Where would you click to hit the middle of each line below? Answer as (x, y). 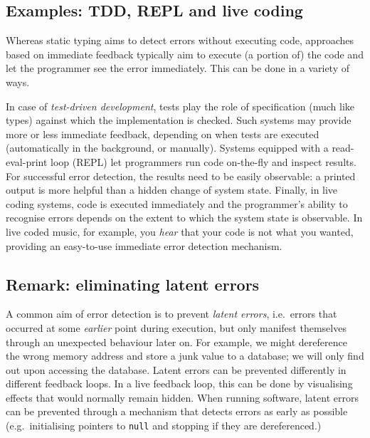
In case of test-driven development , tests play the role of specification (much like (180, 106)
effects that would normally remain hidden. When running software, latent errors (182, 397)
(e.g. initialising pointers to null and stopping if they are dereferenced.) (164, 426)
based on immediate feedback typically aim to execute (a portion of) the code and (185, 54)
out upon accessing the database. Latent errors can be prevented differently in (176, 369)
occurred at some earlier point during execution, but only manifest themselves (176, 327)
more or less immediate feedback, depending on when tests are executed (163, 134)
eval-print (27, 161)
